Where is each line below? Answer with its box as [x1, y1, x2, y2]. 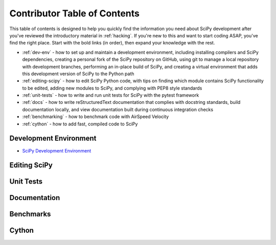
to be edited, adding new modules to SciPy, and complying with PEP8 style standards [22, 85, 202, 91]
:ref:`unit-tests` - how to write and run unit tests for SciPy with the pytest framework [22, 92, 199, 98]
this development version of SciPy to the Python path [22, 71, 135, 77]
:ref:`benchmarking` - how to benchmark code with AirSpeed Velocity [22, 114, 169, 120]
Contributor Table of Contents [9, 8, 140, 19]
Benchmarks [9, 210, 51, 218]
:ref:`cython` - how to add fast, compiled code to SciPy [22, 121, 138, 127]
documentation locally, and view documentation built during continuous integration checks [22, 106, 214, 113]
